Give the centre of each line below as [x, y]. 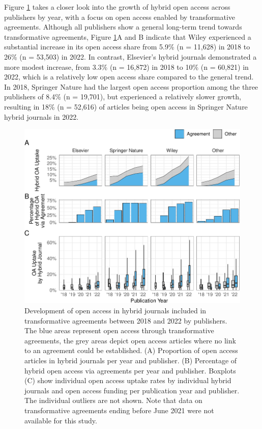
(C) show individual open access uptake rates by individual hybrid [128, 380]
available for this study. [61, 420]
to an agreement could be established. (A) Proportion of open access [131, 350]
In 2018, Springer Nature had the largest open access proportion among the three [131, 86]
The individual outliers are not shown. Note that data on [113, 400]
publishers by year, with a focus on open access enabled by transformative [120, 17]
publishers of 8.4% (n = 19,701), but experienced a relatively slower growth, [123, 97]
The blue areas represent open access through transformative [119, 330]
